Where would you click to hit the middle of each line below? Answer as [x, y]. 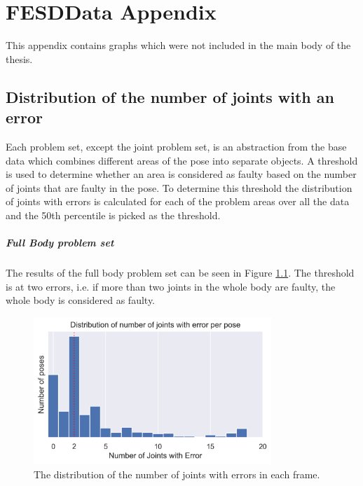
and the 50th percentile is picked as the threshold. [113, 215]
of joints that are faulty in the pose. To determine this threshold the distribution [179, 187]
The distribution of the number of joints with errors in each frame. [177, 474]
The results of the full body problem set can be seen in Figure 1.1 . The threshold [180, 273]
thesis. [19, 58]
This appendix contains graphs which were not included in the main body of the [178, 45]
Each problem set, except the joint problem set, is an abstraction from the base [176, 146]
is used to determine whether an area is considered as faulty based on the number [181, 174]
